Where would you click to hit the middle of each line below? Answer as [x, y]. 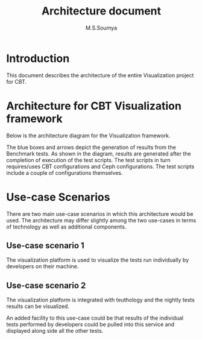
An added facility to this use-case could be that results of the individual [95, 318]
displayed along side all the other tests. [55, 331]
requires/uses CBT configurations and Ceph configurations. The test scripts [100, 166]
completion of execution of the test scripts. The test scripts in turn [88, 160]
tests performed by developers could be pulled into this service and [90, 324]
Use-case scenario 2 [46, 285]
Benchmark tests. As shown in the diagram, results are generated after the [99, 153]
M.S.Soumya [101, 28]
